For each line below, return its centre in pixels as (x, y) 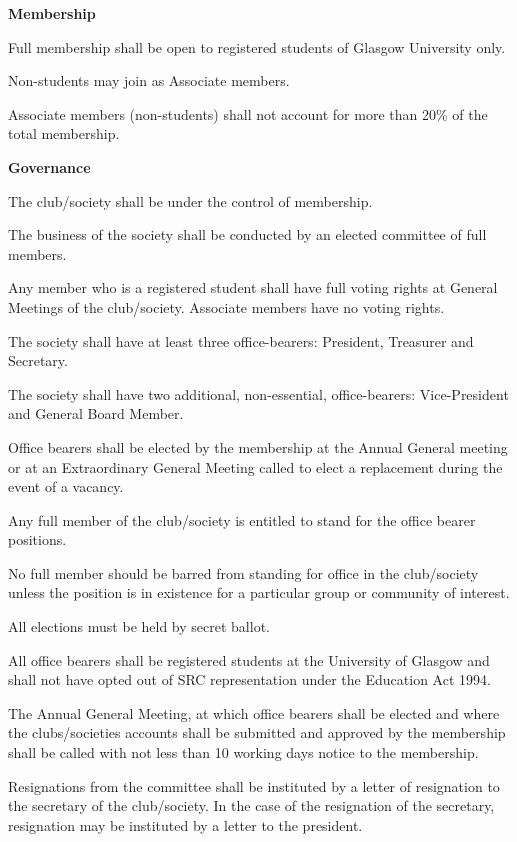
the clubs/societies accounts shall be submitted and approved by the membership (257, 732)
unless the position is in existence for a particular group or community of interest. (259, 592)
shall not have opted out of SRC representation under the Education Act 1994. (249, 679)
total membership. (64, 133)
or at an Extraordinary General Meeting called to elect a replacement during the (255, 466)
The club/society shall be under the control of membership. (190, 200)
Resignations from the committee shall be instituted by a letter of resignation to (254, 785)
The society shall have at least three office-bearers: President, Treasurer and (241, 340)
